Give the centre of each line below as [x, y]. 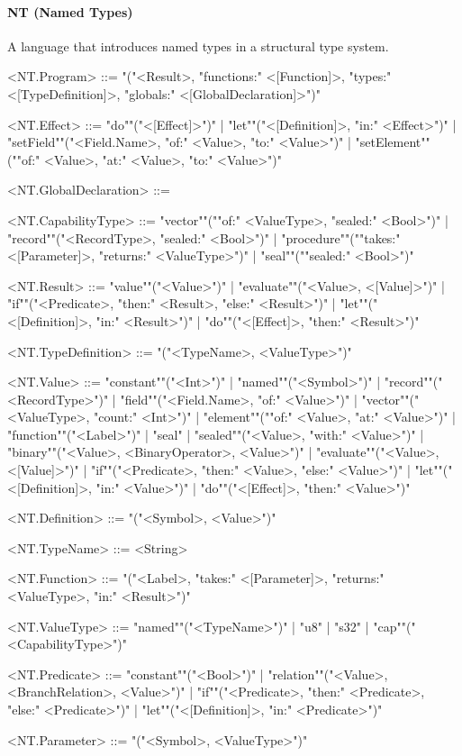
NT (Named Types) [70, 11]
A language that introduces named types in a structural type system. [198, 46]
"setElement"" [393, 142]
